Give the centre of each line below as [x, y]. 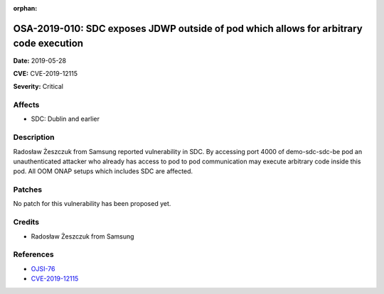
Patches [28, 190]
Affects [26, 105]
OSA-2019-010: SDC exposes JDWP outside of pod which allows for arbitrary [188, 28]
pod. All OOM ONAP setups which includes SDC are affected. [103, 171]
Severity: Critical [38, 87]
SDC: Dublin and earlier [65, 119]
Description [34, 137]
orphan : [25, 8]
